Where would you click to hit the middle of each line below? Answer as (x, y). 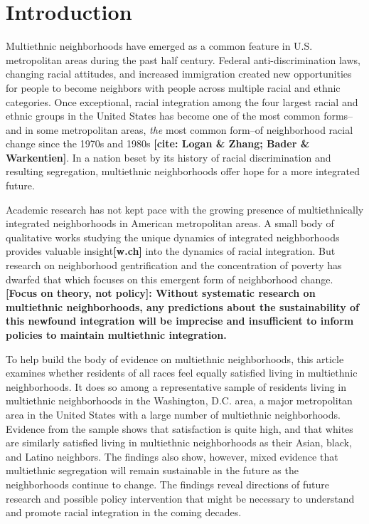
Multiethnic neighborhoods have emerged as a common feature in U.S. (159, 46)
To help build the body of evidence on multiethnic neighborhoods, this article (175, 358)
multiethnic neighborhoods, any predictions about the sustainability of (182, 306)
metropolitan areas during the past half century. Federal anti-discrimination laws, (183, 59)
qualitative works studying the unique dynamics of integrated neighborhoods (173, 237)
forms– (338, 116)
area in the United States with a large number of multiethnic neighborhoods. (173, 414)
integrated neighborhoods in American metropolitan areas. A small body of (170, 223)
